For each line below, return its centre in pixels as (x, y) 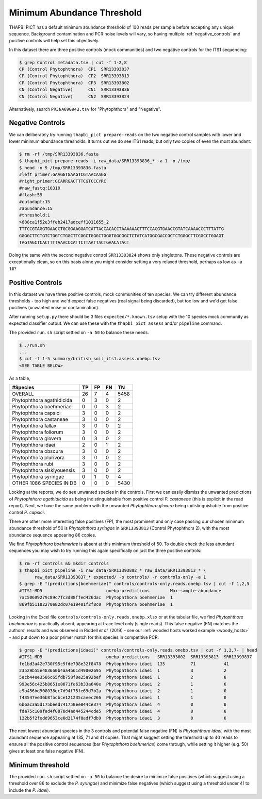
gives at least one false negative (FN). (47, 751)
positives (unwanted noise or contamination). (54, 308)
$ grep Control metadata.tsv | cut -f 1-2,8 (73, 62)
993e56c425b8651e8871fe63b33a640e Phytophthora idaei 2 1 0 (123, 684)
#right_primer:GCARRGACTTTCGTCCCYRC (63, 181)
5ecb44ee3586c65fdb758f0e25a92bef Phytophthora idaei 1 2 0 (123, 677)
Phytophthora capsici (36, 413)
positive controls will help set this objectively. (54, 41)
